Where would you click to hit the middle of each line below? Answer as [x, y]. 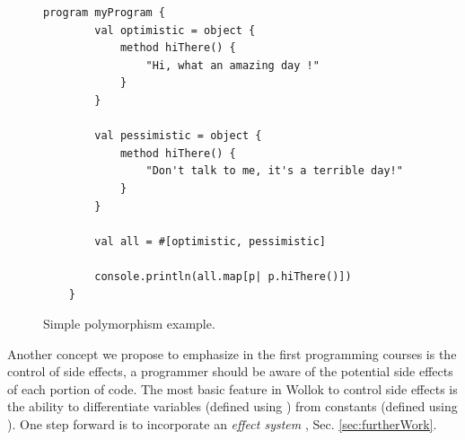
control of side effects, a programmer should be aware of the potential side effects [230, 371]
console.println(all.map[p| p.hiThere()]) [223, 276]
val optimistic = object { [175, 30]
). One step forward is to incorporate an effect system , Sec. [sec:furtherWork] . [222, 424]
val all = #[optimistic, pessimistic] [210, 241]
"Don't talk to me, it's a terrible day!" [274, 171]
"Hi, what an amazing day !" [232, 65]
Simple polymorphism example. [129, 324]
